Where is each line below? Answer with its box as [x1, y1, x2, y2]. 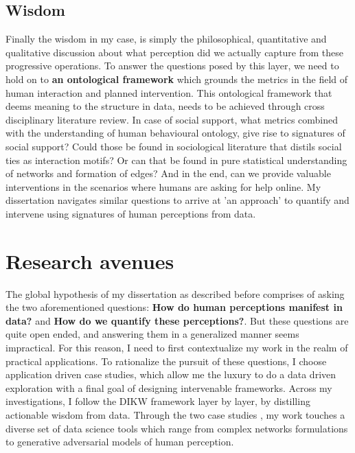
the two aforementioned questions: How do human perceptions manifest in [5, 300, 343, 314]
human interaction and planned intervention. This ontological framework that [5, 85, 332, 100]
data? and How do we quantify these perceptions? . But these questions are [5, 313, 349, 327]
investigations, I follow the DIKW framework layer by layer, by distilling [5, 394, 310, 408]
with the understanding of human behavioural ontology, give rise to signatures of [5, 126, 345, 140]
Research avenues [5, 246, 174, 275]
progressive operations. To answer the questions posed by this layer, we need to [5, 58, 339, 73]
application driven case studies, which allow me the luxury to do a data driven [5, 367, 336, 382]
